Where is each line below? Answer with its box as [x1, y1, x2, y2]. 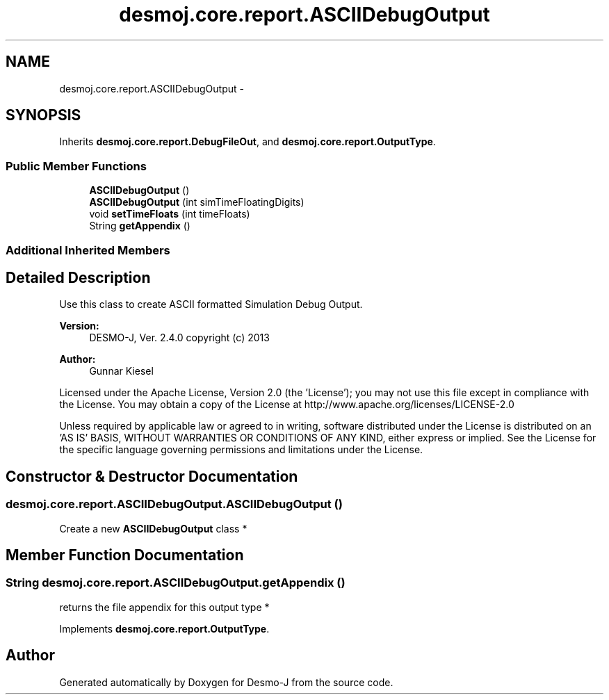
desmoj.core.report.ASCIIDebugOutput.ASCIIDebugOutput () [6, 497, 343, 512]
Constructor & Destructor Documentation [6, 467, 298, 485]
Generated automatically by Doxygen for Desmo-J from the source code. [59, 676, 393, 688]
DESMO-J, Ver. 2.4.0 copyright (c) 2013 [89, 332, 270, 344]
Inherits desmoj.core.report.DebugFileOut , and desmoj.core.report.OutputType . [59, 136, 436, 148]
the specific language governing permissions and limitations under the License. [59, 443, 423, 456]
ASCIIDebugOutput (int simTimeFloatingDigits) [89, 196, 304, 209]
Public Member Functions [6, 158, 147, 173]
